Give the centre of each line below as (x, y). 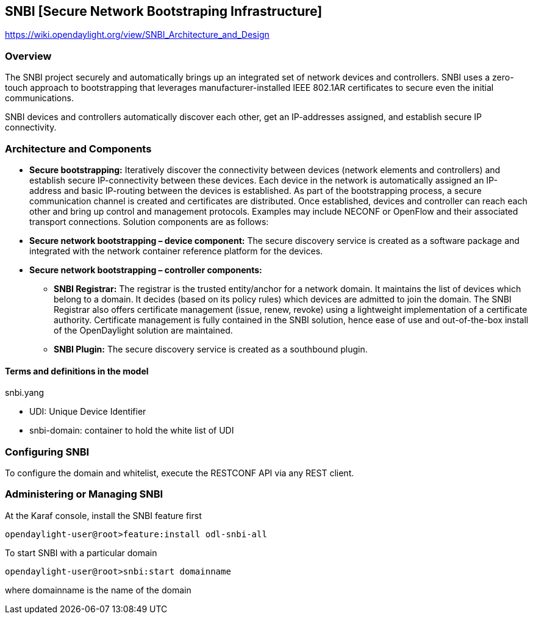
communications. (39, 98)
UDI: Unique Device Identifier (88, 412)
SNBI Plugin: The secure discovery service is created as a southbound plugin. (211, 349)
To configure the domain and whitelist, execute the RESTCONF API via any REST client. (180, 473)
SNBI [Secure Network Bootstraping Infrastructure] (164, 11)
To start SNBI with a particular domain (81, 553)
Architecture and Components (78, 148)
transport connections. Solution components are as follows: (149, 221)
